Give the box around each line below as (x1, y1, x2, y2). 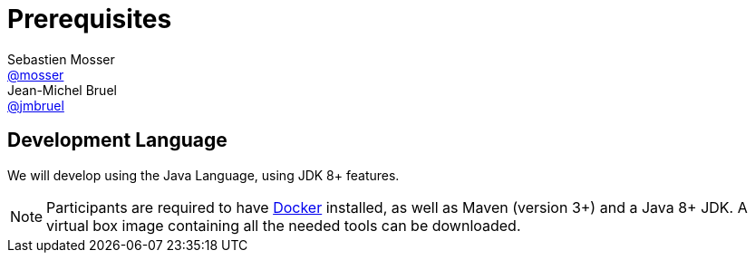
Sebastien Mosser (7, 51, 115, 67)
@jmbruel (7, 97, 64, 113)
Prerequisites (7, 4, 172, 34)
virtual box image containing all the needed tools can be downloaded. (46, 216, 521, 235)
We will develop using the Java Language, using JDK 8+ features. (7, 167, 400, 183)
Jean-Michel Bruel (7, 82, 117, 98)
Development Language (7, 129, 227, 152)
